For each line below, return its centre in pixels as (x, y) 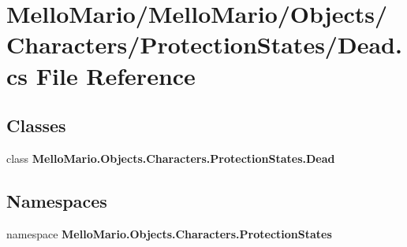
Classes (36, 125)
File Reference (116, 75)
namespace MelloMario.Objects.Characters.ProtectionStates (169, 233)
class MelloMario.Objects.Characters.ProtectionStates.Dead (171, 158)
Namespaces (57, 200)
